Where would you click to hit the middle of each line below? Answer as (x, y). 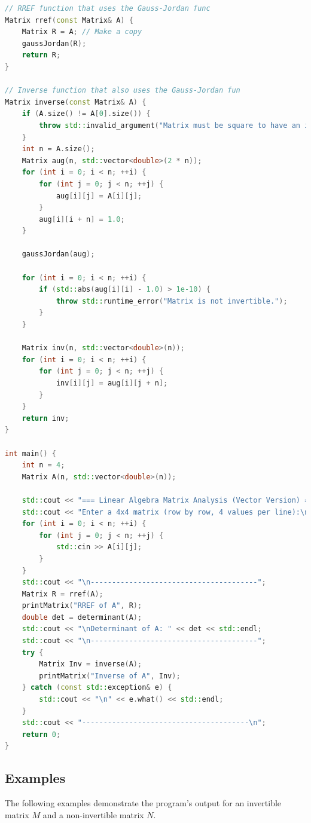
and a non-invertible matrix (93, 814)
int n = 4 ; (43, 465)
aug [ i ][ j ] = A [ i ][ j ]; (99, 196)
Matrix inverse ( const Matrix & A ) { (76, 102)
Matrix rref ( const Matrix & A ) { (69, 20)
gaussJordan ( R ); (54, 43)
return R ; (41, 55)
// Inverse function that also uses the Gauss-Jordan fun (123, 91)
